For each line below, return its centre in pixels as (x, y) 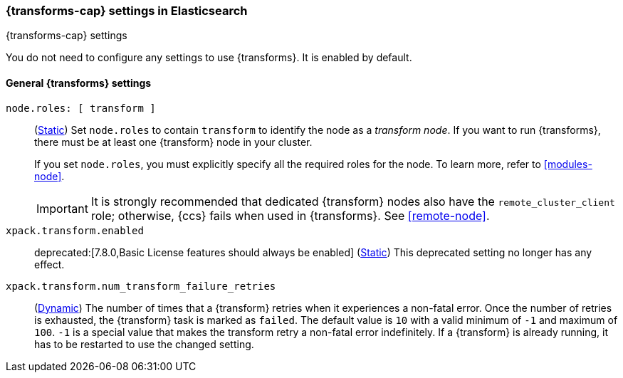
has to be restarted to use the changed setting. (144, 344)
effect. (49, 264)
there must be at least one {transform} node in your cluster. (173, 142)
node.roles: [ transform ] (81, 108)
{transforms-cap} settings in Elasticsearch (127, 11)
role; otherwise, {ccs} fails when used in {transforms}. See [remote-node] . (290, 215)
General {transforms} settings (79, 83)
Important (62, 208)
